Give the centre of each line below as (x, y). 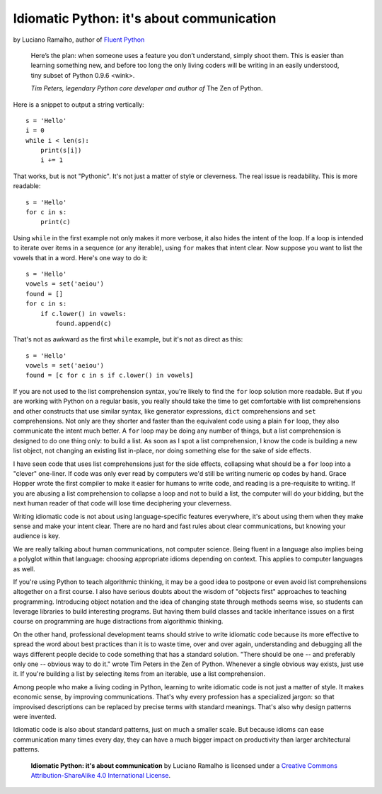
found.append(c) (83, 323)
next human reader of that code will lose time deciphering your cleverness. (122, 503)
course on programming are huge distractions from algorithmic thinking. (118, 621)
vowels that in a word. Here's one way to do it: (81, 257)
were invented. (35, 716)
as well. (24, 568)
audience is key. (36, 536)
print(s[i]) (61, 151)
